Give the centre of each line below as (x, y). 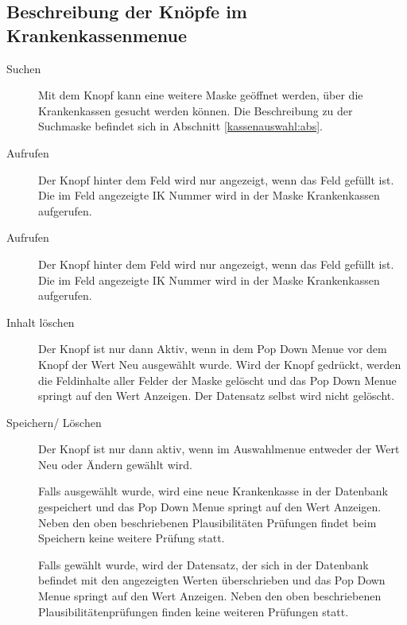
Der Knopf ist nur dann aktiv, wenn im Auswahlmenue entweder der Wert (219, 449)
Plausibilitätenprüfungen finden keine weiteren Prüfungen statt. (194, 611)
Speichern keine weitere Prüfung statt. (132, 538)
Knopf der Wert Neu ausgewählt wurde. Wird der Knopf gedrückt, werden (220, 364)
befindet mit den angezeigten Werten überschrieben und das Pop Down (212, 580)
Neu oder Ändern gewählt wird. (115, 464)
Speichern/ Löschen (54, 422)
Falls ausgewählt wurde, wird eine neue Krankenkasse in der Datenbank (213, 491)
